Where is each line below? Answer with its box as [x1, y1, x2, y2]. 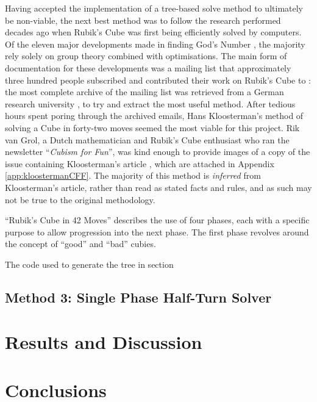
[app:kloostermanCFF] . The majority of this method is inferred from [5, 169, 261, 182]
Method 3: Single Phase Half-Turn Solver [5, 287, 272, 306]
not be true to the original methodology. [5, 193, 155, 206]
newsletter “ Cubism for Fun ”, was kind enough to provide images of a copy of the [5, 145, 310, 158]
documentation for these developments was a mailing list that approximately [5, 61, 291, 74]
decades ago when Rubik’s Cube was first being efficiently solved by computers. [5, 26, 302, 38]
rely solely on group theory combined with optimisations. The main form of [5, 49, 287, 62]
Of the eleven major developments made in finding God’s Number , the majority [5, 37, 305, 50]
